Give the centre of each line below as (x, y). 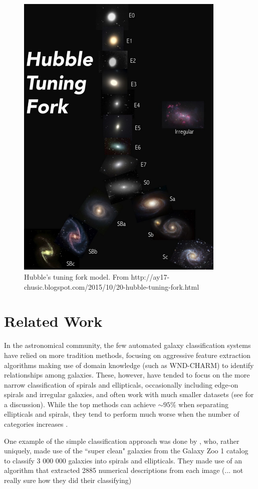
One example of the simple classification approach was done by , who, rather (122, 441)
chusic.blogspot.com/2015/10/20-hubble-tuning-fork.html (112, 286)
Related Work (53, 321)
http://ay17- (150, 277)
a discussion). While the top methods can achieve (80, 404)
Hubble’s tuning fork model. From (76, 277)
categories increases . (36, 424)
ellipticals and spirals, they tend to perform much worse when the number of (122, 414)
